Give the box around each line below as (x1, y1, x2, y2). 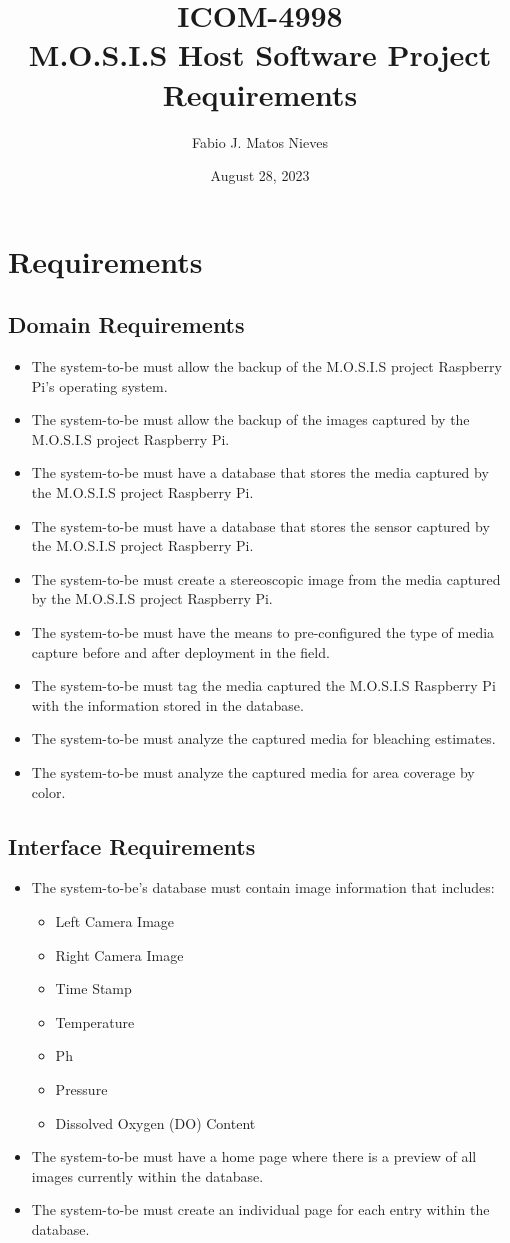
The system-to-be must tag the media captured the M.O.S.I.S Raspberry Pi (31, 675, 496, 696)
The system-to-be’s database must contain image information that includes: (31, 877, 495, 898)
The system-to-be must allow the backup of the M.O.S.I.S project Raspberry (31, 356, 502, 377)
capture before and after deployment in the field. (31, 641, 330, 662)
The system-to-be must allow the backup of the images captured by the (31, 409, 470, 430)
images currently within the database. (31, 1165, 264, 1186)
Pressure (55, 1078, 108, 1099)
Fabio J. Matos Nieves (192, 131, 328, 152)
